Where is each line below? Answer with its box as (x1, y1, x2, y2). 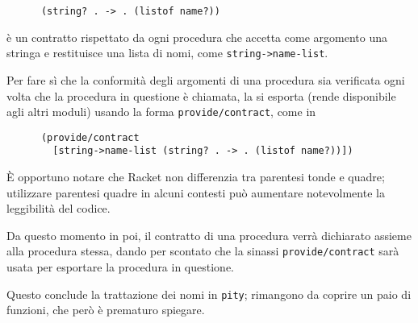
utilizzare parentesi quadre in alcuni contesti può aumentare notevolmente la (6, 184, 385, 201)
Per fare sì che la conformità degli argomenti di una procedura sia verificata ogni (6, 71, 405, 88)
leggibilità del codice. (6, 200, 111, 217)
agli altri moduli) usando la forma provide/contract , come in (6, 103, 316, 120)
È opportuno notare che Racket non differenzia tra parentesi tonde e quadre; (6, 168, 385, 185)
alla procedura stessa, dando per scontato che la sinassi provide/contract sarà (6, 242, 399, 259)
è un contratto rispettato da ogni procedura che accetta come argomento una (6, 28, 387, 45)
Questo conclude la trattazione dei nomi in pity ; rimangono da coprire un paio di (6, 285, 412, 302)
